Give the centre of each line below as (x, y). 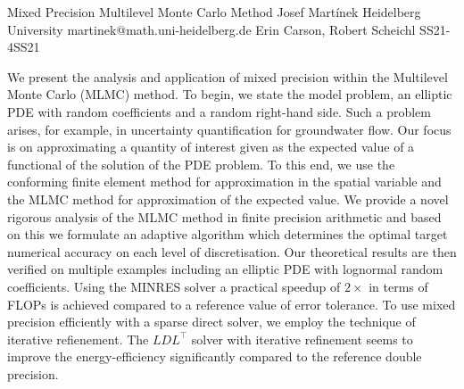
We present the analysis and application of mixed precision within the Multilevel (228, 76)
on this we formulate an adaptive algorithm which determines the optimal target (228, 234)
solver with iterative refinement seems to (302, 339)
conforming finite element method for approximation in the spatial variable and (224, 182)
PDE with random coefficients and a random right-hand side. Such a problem (219, 111)
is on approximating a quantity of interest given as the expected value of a (211, 147)
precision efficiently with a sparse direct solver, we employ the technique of (211, 322)
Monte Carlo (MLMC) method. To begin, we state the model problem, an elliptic (230, 94)
